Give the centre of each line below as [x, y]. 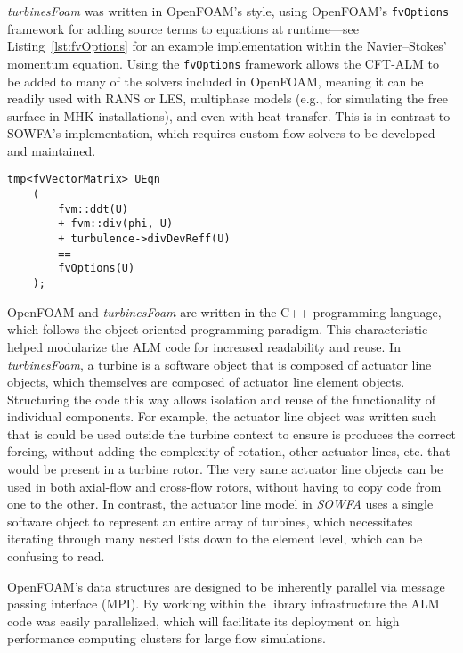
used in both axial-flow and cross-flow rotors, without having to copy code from [224, 486]
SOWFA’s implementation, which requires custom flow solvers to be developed [221, 133]
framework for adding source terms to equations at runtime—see [183, 28]
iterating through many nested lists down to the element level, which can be [215, 539]
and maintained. [52, 150]
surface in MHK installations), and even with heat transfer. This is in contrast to [229, 115]
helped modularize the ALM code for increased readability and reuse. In [204, 346]
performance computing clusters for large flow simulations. [167, 638]
